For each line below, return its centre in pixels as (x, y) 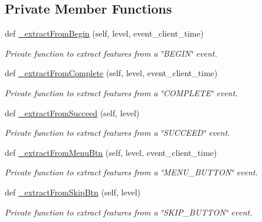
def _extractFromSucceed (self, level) (72, 112)
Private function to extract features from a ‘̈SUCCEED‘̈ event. (117, 133)
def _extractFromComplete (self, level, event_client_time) (111, 73)
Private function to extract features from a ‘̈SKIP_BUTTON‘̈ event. (129, 212)
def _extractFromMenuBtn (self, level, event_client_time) (111, 152)
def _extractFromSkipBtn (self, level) (73, 192)
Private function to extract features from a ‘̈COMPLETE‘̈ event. (121, 92)
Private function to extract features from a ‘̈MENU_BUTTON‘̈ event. (131, 172)
